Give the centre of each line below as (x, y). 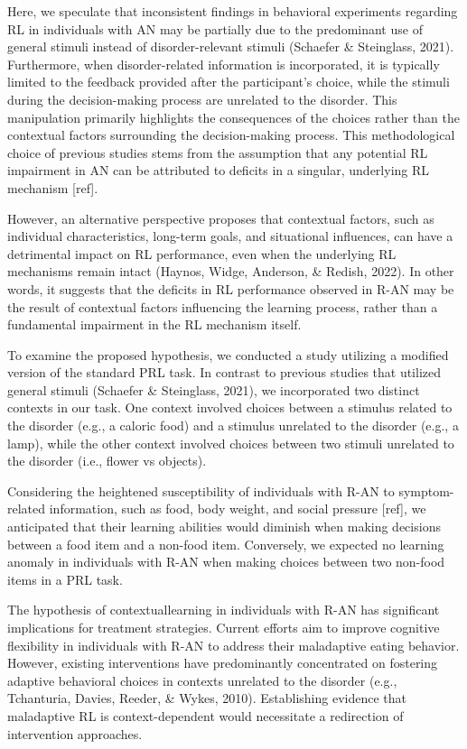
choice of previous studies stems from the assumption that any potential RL (218, 152)
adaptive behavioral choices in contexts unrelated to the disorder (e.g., (202, 680)
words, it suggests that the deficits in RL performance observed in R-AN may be (231, 288)
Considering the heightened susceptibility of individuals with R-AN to (201, 490)
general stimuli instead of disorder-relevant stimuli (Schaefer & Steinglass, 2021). (231, 46)
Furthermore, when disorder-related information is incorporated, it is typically (224, 64)
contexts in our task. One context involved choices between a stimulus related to (230, 407)
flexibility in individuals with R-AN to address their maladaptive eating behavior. (233, 645)
